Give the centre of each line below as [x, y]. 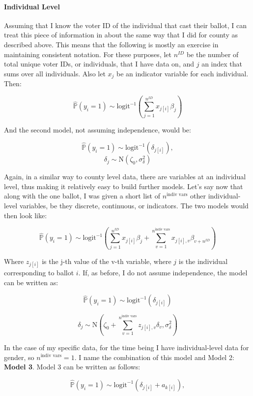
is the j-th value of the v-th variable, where [107, 261]
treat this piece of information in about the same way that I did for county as [121, 35]
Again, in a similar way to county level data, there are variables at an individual [125, 177]
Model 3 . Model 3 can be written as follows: [72, 367]
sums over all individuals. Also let [55, 73]
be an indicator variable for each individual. [183, 73]
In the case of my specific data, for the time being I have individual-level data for [126, 347]
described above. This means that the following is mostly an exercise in [111, 44]
